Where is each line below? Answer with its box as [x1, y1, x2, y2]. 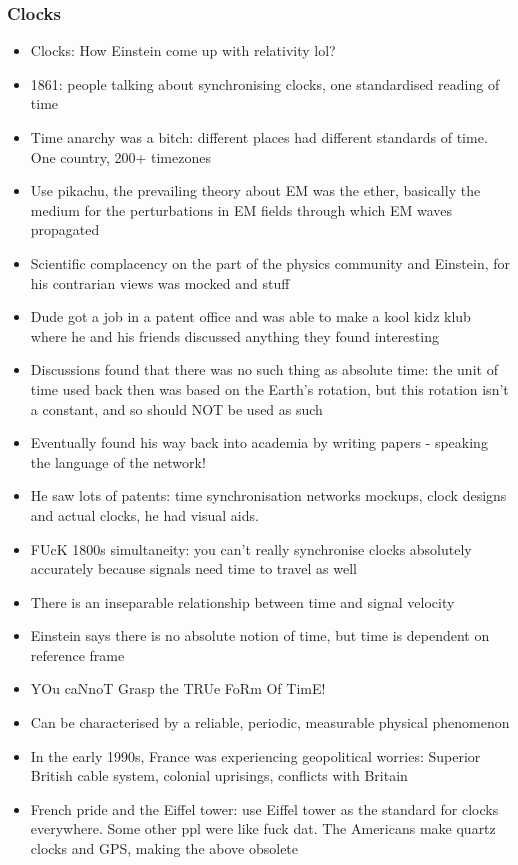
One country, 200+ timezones [30, 146, 211, 167]
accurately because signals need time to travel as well [30, 558, 358, 579]
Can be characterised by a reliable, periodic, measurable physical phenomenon [30, 712, 510, 733]
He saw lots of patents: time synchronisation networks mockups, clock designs [30, 485, 507, 506]
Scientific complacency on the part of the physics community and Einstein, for [30, 252, 511, 273]
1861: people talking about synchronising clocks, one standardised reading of [30, 73, 500, 94]
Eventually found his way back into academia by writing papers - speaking [30, 432, 488, 453]
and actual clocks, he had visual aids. [30, 504, 259, 525]
